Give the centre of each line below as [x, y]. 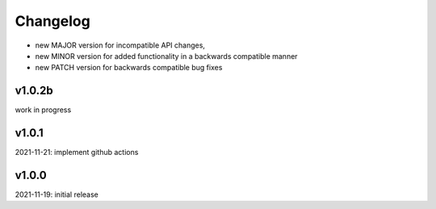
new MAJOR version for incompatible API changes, [120, 45]
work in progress [43, 110]
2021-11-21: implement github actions [77, 153]
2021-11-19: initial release [57, 194]
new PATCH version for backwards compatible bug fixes [129, 68]
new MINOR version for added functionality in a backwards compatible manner [166, 56]
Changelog [52, 21]
